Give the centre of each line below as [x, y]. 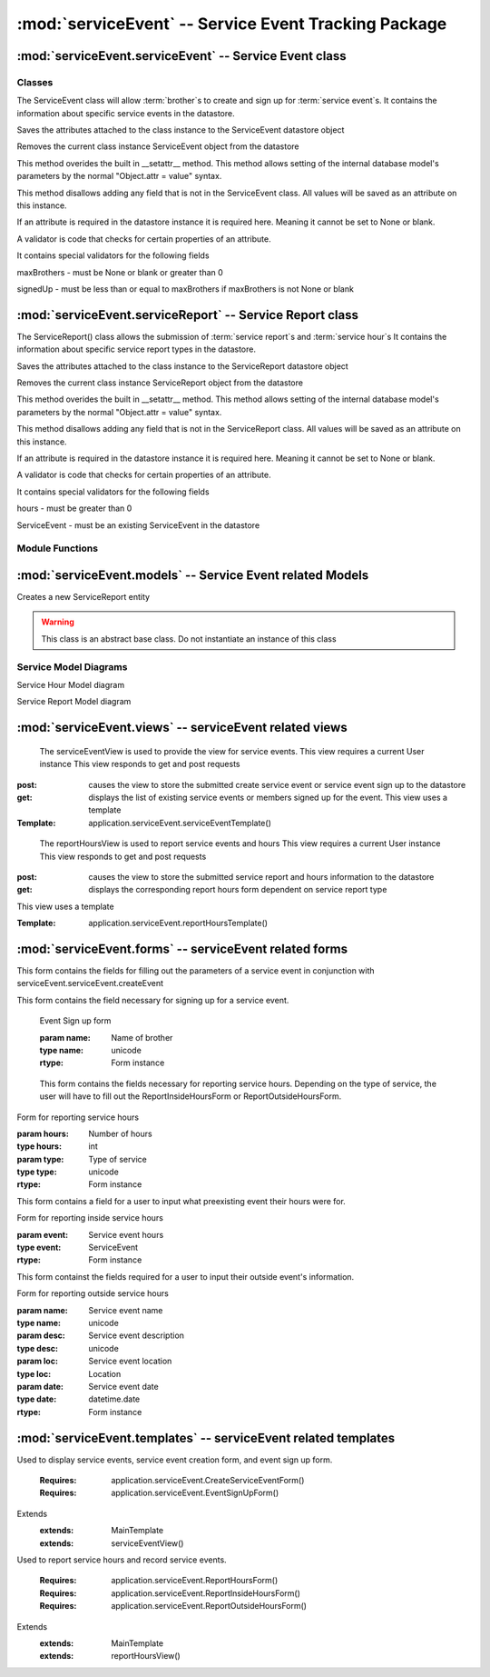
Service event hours [126, 1234]
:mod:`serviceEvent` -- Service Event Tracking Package [232, 24]
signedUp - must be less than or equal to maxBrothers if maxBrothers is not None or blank [185, 289]
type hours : [39, 1146]
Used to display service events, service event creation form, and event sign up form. [175, 1460]
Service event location [130, 1361]
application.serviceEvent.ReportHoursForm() [195, 1581]
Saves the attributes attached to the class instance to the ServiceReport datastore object [182, 366]
